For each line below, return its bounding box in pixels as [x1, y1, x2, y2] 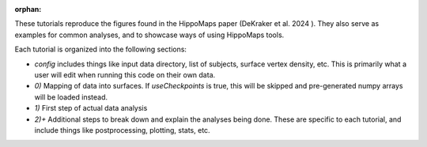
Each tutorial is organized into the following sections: [14, 44, 187, 55]
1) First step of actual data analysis [34, 104, 148, 113]
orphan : [14, 5, 42, 13]
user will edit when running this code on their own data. [34, 70, 216, 79]
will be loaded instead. [34, 92, 108, 102]
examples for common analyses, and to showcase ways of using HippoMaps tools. [14, 30, 285, 40]
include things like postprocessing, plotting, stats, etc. [34, 125, 210, 134]
